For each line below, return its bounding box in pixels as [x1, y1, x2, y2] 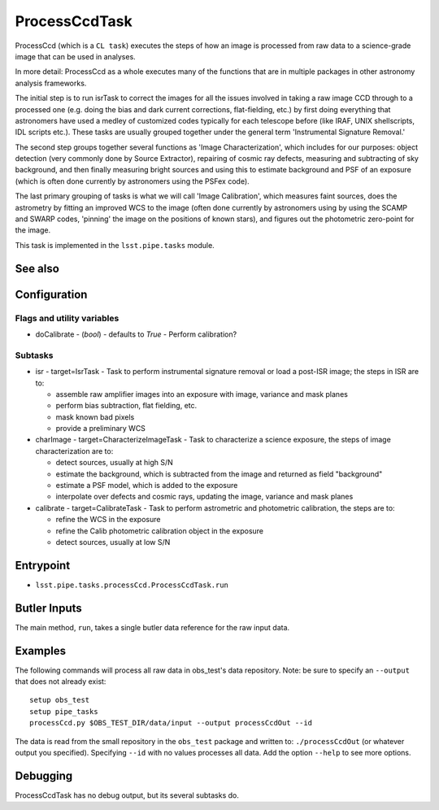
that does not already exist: [15, 677, 106, 686]
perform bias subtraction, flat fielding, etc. [55, 401, 198, 411]
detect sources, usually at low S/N [55, 537, 171, 547]
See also [15, 261, 60, 276]
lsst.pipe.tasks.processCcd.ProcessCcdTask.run [35, 580, 229, 590]
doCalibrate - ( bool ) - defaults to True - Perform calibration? [35, 329, 237, 339]
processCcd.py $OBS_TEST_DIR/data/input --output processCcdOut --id [29, 718, 313, 728]
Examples [15, 643, 67, 658]
